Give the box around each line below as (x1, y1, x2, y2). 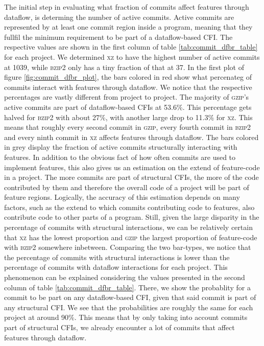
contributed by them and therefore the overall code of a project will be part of (4, 181, 249, 192)
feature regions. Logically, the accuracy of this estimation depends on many (4, 192, 240, 202)
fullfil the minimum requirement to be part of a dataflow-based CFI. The (4, 31, 233, 42)
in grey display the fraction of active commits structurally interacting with (4, 142, 237, 152)
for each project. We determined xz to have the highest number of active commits (4, 51, 260, 62)
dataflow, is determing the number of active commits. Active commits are (4, 11, 234, 22)
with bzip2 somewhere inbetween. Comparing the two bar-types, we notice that (4, 242, 251, 252)
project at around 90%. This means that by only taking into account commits (4, 312, 248, 322)
